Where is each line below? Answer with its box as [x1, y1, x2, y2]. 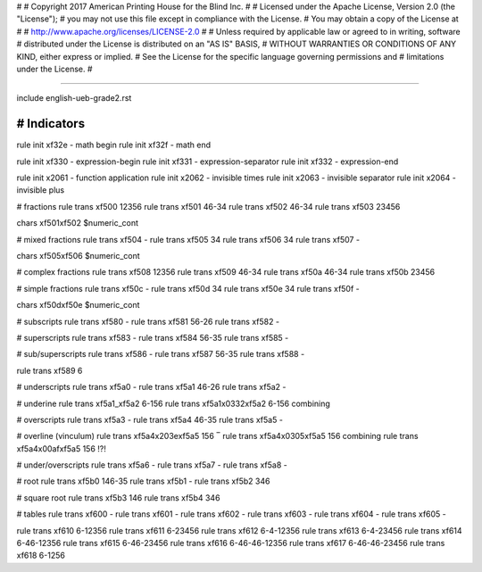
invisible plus [16, 185, 65, 195]
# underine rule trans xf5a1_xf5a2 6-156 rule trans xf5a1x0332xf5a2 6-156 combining [16, 398, 330, 409]
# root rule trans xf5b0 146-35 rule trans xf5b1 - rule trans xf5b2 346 [16, 476, 270, 486]
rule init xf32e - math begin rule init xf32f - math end [16, 139, 212, 151]
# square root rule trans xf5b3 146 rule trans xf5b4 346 [16, 492, 220, 503]
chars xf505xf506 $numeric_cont [16, 250, 140, 261]
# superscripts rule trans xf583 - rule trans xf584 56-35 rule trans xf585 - [16, 332, 289, 343]
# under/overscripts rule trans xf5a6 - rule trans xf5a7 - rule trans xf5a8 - [16, 460, 287, 470]
